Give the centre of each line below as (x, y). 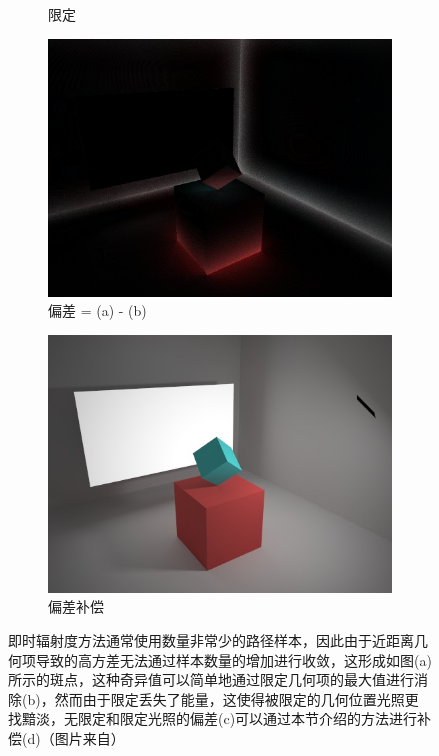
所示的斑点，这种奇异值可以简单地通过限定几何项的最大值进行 (211, 679)
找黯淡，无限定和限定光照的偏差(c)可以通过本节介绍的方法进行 (213, 718)
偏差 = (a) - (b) (97, 310)
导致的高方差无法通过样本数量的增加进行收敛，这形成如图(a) (233, 659)
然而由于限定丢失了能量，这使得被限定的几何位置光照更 (236, 698)
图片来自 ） (89, 737)
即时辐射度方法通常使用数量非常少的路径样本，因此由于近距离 (211, 639)
